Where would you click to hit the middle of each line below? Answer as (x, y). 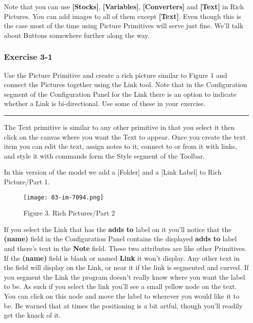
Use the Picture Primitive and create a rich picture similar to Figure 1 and (116, 75)
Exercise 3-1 (28, 57)
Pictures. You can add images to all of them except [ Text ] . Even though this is (123, 16)
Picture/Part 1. (27, 181)
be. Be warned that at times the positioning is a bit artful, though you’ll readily (123, 305)
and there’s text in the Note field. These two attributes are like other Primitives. (125, 248)
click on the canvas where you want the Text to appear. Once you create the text (125, 136)
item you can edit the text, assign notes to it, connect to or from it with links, (121, 146)
